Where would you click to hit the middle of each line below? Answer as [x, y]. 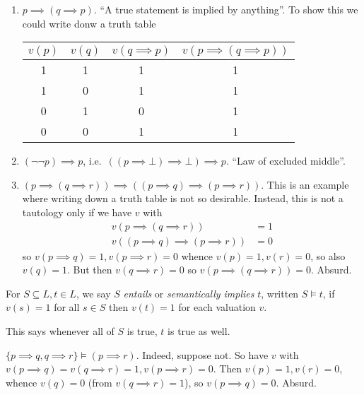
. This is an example [305, 184]
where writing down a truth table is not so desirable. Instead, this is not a [183, 198]
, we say [93, 293]
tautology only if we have [77, 212]
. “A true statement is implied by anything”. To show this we [226, 9]
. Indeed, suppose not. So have [202, 354]
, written [280, 293]
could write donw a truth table [89, 23]
